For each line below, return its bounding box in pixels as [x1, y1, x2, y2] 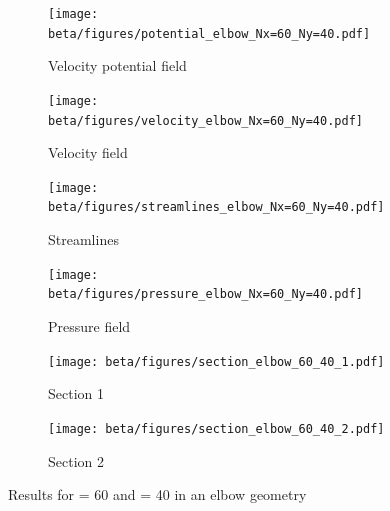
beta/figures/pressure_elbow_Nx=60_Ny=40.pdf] [48, 287, 363, 302]
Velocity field [48, 142, 128, 163]
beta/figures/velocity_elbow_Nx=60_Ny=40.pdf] [48, 113, 363, 128]
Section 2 [48, 450, 104, 471]
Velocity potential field [48, 55, 187, 76]
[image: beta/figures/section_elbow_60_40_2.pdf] [48, 421, 385, 436]
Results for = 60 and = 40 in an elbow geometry [8, 484, 307, 505]
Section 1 [48, 383, 104, 404]
